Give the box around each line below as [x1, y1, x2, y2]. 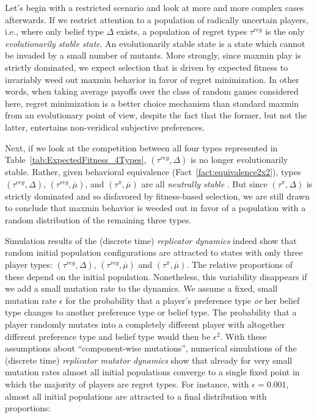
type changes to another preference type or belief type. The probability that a [5, 306, 297, 319]
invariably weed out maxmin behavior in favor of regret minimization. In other [5, 73, 299, 85]
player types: [5, 258, 53, 270]
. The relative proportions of [186, 258, 293, 270]
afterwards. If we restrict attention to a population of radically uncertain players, [5, 13, 308, 26]
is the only [265, 25, 305, 38]
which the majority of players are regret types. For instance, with [5, 378, 249, 391]
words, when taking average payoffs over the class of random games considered [5, 85, 299, 98]
